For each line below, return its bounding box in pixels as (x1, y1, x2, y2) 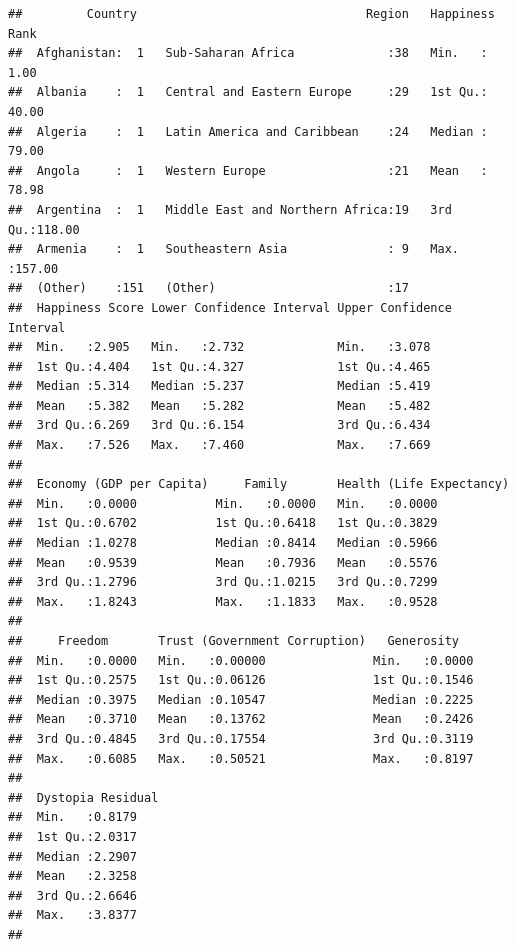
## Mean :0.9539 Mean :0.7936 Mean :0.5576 (8, 555, 438, 570)
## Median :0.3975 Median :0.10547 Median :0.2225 (8, 692, 474, 707)
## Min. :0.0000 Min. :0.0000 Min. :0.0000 (8, 496, 438, 511)
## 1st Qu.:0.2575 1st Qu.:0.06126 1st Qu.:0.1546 (8, 673, 474, 688)
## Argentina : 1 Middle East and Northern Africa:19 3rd (8, 202, 452, 217)
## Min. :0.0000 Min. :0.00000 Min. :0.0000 (8, 653, 474, 668)
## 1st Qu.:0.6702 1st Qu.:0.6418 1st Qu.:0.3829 (8, 516, 438, 531)
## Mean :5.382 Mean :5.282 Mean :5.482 (8, 398, 431, 413)
